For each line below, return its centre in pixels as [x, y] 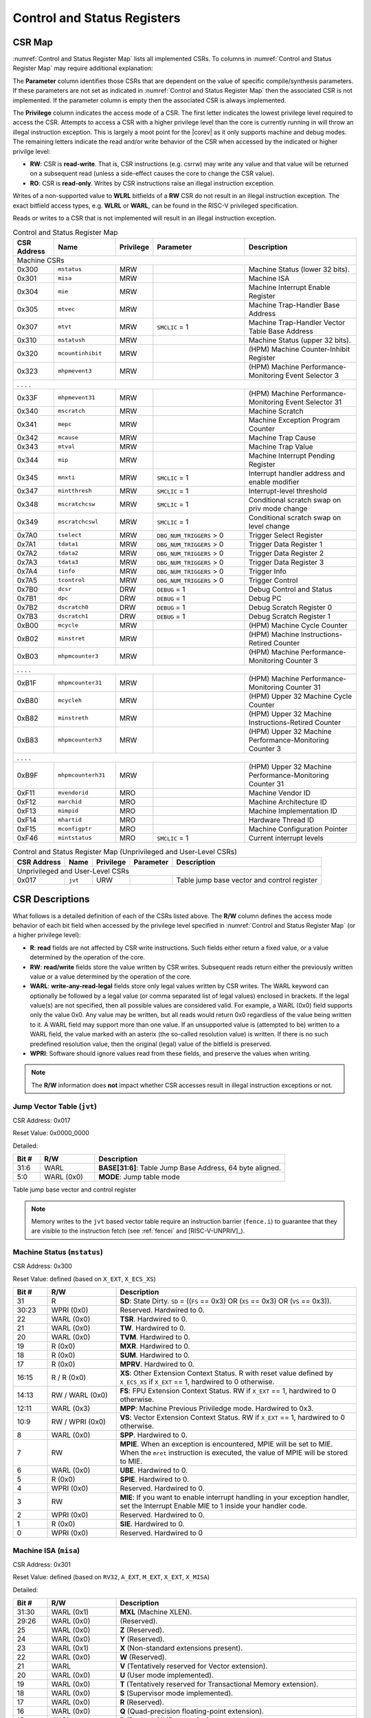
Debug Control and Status [290, 589]
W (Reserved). [144, 1658]
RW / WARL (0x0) [79, 1395]
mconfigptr [75, 829]
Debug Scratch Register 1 [290, 616]
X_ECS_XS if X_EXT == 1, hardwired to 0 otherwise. [197, 1382]
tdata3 [68, 562]
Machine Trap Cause [282, 438]
